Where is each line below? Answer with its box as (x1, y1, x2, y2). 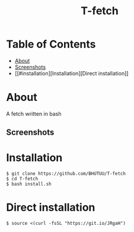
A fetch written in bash (6, 110, 62, 117)
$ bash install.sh (6, 181, 52, 187)
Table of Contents (6, 37, 96, 51)
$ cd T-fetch (6, 176, 39, 182)
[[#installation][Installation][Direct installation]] (14, 69, 129, 77)
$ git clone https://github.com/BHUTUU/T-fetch (6, 171, 126, 177)
